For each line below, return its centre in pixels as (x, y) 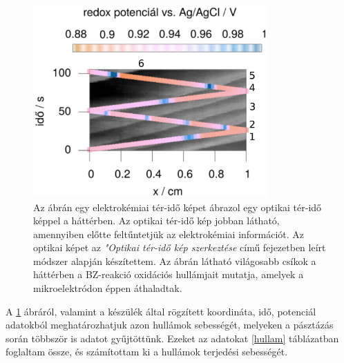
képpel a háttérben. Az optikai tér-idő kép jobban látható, (156, 220)
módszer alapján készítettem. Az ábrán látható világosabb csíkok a (175, 261)
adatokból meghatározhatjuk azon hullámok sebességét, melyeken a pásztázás (170, 325)
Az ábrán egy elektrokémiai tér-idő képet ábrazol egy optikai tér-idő (178, 207)
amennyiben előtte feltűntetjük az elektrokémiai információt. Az (169, 234)
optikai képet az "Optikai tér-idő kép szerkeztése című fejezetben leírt (180, 247)
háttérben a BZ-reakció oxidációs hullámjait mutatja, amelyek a (169, 274)
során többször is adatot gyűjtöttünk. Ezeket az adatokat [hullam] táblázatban (172, 338)
